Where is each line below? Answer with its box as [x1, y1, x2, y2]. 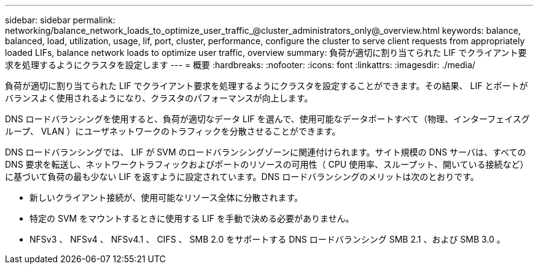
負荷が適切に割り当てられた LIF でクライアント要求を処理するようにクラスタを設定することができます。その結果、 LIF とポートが [5, 80, 528, 91]
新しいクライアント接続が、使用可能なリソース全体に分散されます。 [29, 192, 303, 203]
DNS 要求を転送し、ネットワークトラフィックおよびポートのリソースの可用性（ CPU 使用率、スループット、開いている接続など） [5, 159, 529, 170]
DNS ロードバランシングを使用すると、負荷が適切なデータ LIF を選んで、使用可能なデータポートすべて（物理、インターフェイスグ [5, 114, 530, 124]
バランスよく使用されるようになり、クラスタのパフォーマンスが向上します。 [5, 93, 313, 103]
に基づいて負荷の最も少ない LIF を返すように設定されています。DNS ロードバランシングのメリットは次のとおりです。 [5, 171, 479, 182]
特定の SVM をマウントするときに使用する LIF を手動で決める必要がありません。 [29, 213, 354, 224]
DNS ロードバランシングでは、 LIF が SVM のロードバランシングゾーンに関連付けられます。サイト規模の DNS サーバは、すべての [5, 147, 526, 157]
